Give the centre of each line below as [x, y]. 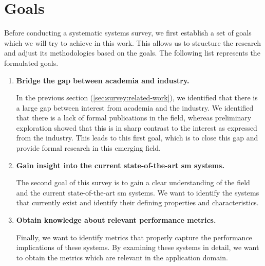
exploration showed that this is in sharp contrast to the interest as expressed [137, 127]
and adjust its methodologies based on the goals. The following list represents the [132, 53]
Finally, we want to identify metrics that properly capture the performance [134, 237]
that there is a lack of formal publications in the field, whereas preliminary [134, 118]
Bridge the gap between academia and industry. [103, 80]
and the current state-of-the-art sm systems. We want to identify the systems [138, 192]
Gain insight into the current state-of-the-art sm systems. [120, 165]
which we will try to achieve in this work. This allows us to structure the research [132, 42]
